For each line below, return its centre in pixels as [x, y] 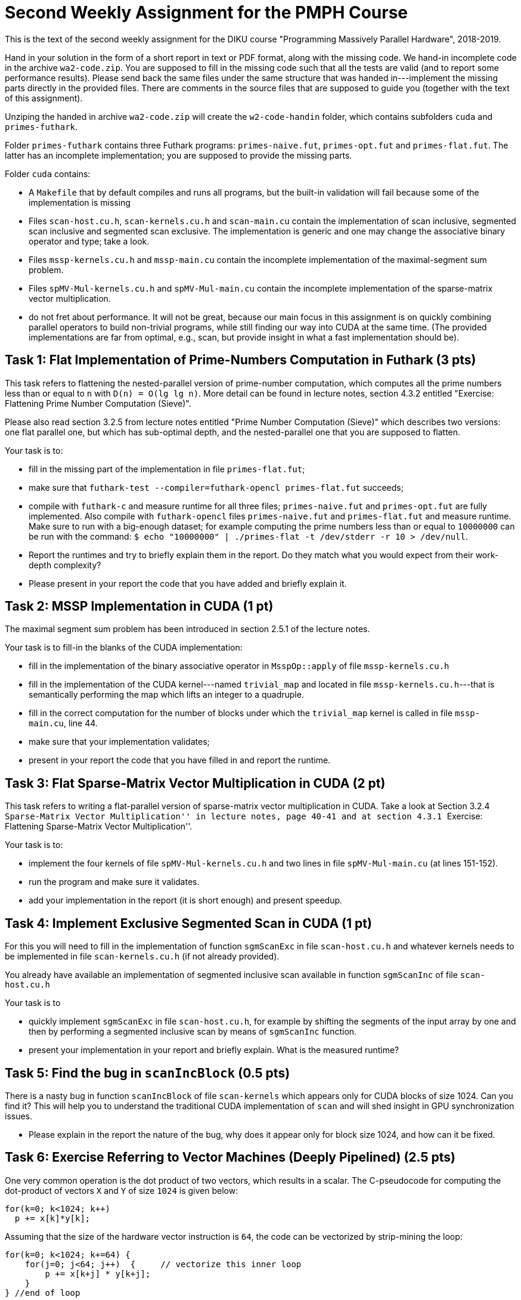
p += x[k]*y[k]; [52, 1218]
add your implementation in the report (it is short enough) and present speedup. [186, 900]
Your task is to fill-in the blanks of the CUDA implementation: [124, 648]
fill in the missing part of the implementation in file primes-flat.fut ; [167, 469]
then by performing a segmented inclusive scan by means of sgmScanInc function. [193, 1032]
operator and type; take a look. [89, 241]
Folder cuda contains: [48, 174]
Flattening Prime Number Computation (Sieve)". [98, 403]
